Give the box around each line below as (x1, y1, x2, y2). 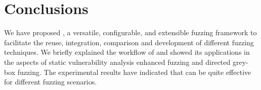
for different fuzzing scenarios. (4, 76, 97, 87)
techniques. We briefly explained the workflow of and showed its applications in (4, 47, 250, 57)
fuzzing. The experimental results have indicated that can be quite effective (17, 66, 251, 77)
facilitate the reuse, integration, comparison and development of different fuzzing (4, 37, 254, 47)
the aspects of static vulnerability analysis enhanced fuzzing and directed (4, 56, 231, 67)
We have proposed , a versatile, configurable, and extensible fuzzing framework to (4, 27, 257, 38)
